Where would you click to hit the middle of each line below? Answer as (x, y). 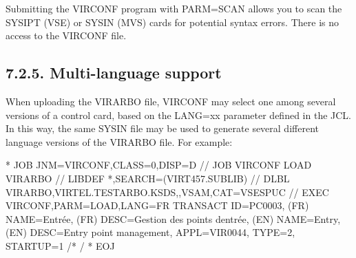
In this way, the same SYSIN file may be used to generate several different (162, 128)
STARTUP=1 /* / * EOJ (60, 245)
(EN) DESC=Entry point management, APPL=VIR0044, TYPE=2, (150, 232)
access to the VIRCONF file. (66, 35)
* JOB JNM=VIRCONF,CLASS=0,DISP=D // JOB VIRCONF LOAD (159, 165)
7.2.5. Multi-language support (114, 73)
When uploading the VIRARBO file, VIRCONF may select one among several (171, 101)
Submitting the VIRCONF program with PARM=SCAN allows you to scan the (174, 8)
